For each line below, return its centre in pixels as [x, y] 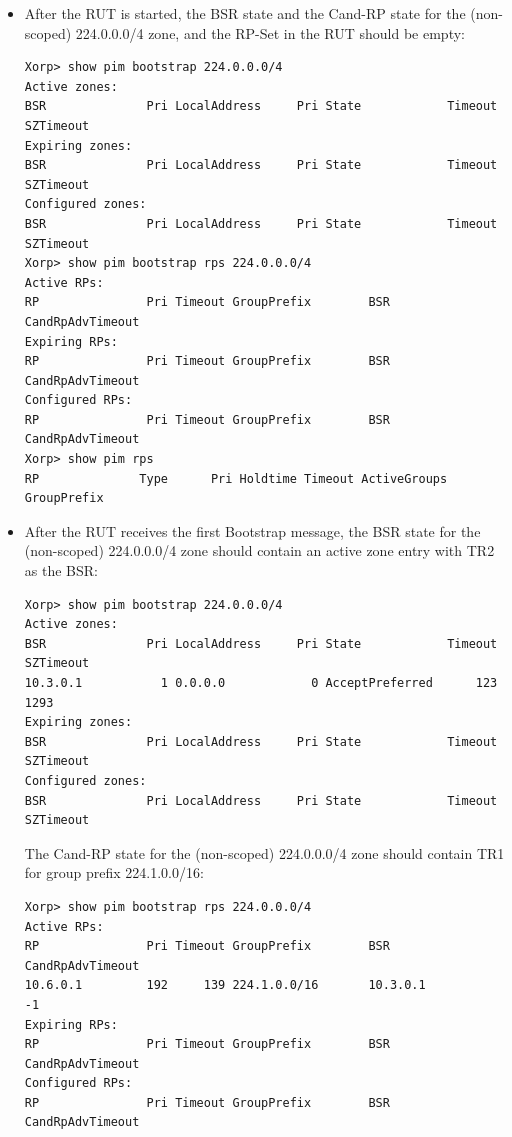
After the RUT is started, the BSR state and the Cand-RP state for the [245, 13]
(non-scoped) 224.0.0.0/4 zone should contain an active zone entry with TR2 [259, 550]
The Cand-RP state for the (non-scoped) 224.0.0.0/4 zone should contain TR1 [264, 852]
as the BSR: [61, 570]
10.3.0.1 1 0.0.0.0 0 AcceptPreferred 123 [261, 683]
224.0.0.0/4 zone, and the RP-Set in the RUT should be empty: [270, 32]
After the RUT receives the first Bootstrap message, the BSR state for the [252, 530]
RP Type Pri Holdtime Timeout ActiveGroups [236, 478]
